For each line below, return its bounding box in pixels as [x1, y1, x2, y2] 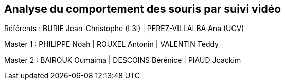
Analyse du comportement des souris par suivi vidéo [4, 3, 281, 15]
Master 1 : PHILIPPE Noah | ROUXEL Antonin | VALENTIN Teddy [4, 40, 219, 49]
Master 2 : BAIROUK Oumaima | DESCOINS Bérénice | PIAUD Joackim [4, 55, 241, 65]
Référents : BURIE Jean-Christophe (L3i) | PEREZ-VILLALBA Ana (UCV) [4, 24, 244, 33]
